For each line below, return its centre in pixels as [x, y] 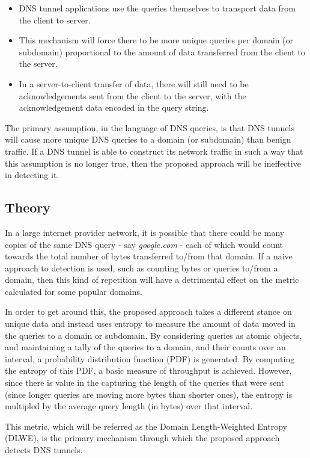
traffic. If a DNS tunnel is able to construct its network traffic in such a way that [154, 151]
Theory [28, 207]
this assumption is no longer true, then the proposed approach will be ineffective [153, 163]
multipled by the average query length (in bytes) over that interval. [129, 406]
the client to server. [55, 20]
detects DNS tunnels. [44, 450]
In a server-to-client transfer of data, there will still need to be [134, 83]
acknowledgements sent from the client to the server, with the [132, 95]
